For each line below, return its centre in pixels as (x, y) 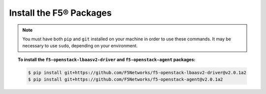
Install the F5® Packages (60, 13)
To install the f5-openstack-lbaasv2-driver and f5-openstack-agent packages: (107, 60)
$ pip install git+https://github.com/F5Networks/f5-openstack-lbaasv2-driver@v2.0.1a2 (137, 72)
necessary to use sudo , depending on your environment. (80, 46)
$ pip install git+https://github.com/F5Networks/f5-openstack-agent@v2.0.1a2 (125, 79)
